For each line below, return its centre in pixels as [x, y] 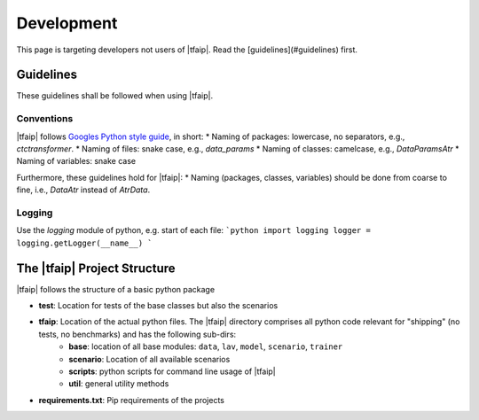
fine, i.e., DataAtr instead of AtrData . [83, 190]
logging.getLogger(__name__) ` [84, 243]
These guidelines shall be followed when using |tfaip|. [114, 96]
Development [67, 23]
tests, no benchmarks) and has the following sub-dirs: [137, 334]
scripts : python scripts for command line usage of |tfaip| [173, 371]
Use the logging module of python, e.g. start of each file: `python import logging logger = [194, 230]
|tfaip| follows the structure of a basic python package [116, 289]
